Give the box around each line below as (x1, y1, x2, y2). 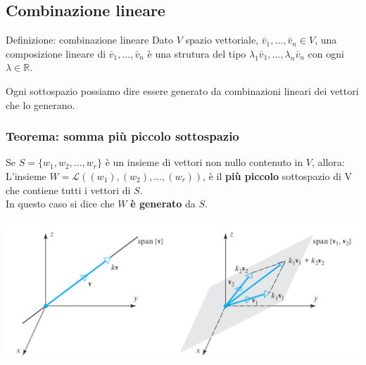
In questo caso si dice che (6, 196, 115, 211)
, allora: (312, 155, 345, 169)
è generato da (130, 196, 196, 211)
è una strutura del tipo (147, 46, 246, 60)
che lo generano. (6, 97, 75, 112)
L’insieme (6, 168, 46, 183)
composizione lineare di (6, 46, 106, 60)
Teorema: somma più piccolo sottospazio (6, 127, 239, 145)
